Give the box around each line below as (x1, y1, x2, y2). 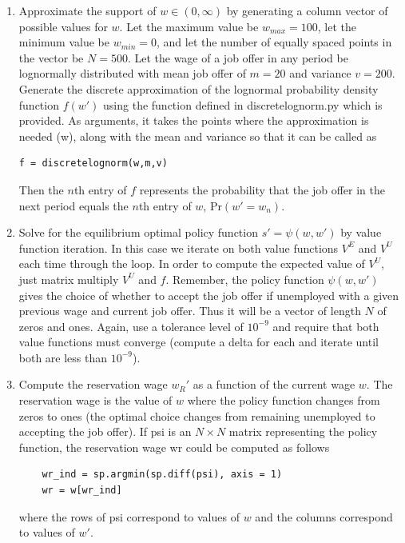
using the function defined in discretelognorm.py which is (103, 96, 383, 113)
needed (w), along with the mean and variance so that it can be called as (18, 127, 377, 144)
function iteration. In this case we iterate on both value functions (18, 239, 339, 256)
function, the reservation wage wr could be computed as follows (18, 438, 330, 455)
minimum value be (18, 34, 109, 50)
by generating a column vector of (226, 2, 388, 18)
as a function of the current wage (193, 376, 355, 393)
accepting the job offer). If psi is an (18, 423, 192, 440)
